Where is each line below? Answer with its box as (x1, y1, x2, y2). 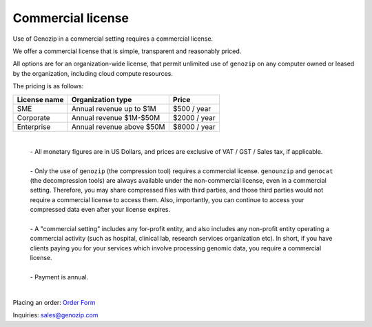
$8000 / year (172, 121, 216, 131)
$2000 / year (172, 112, 216, 122)
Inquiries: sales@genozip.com (12, 311, 99, 319)
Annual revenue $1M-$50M (71, 112, 161, 122)
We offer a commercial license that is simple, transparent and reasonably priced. (12, 47, 242, 55)
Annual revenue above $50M (71, 121, 165, 131)
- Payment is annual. (30, 272, 89, 281)
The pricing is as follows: (12, 82, 84, 90)
